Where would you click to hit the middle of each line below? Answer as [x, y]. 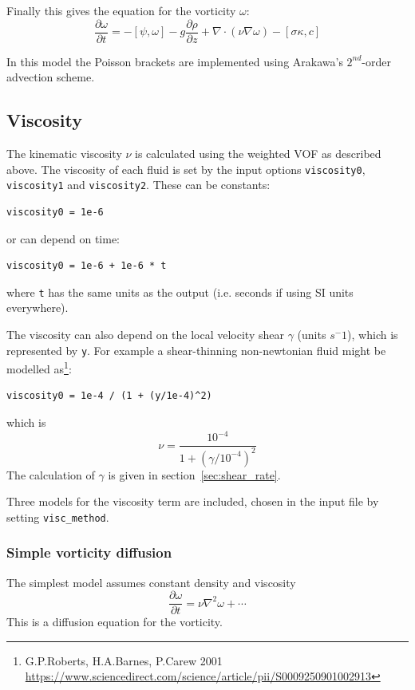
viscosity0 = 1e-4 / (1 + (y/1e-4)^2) [109, 396]
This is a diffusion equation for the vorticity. [115, 622]
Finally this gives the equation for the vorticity [121, 10]
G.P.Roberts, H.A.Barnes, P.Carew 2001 [124, 660]
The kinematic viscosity [64, 154]
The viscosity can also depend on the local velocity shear [145, 334]
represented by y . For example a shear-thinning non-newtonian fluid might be [196, 350]
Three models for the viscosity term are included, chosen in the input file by [193, 501]
